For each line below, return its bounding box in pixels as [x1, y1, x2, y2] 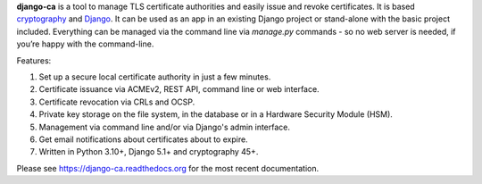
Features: [16, 54, 52, 66]
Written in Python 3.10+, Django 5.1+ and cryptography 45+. [38, 146, 259, 157]
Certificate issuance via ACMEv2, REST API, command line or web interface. [38, 84, 320, 95]
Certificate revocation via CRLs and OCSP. [38, 96, 195, 107]
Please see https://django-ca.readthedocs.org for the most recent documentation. [16, 163, 320, 173]
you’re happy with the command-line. [16, 38, 154, 49]
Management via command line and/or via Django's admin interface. [38, 121, 290, 132]
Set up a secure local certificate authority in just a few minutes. [38, 71, 271, 82]
